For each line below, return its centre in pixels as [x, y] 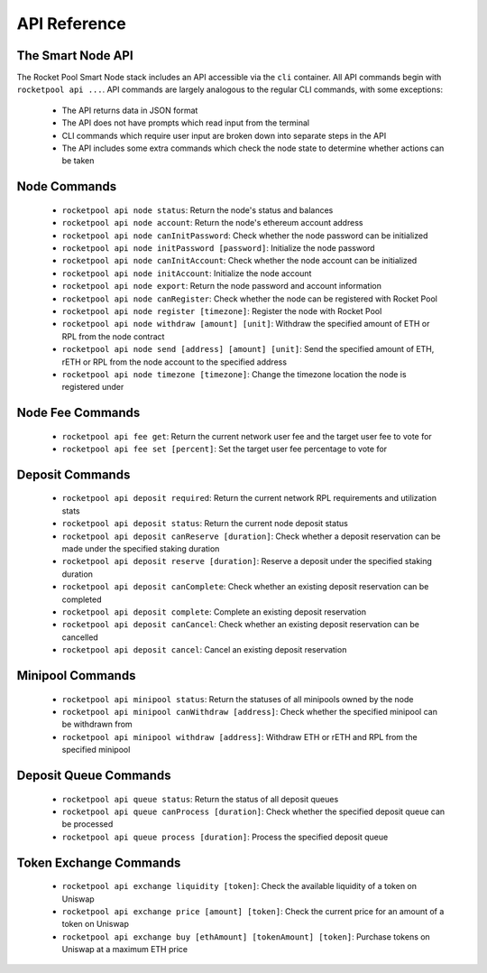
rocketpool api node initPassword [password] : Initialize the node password [218, 247]
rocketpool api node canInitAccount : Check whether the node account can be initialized [239, 261]
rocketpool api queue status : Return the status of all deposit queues [200, 799]
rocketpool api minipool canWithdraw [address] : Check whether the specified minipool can [249, 711]
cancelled [80, 637]
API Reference [71, 23]
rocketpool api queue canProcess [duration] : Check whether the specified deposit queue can [253, 811]
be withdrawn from [97, 724]
